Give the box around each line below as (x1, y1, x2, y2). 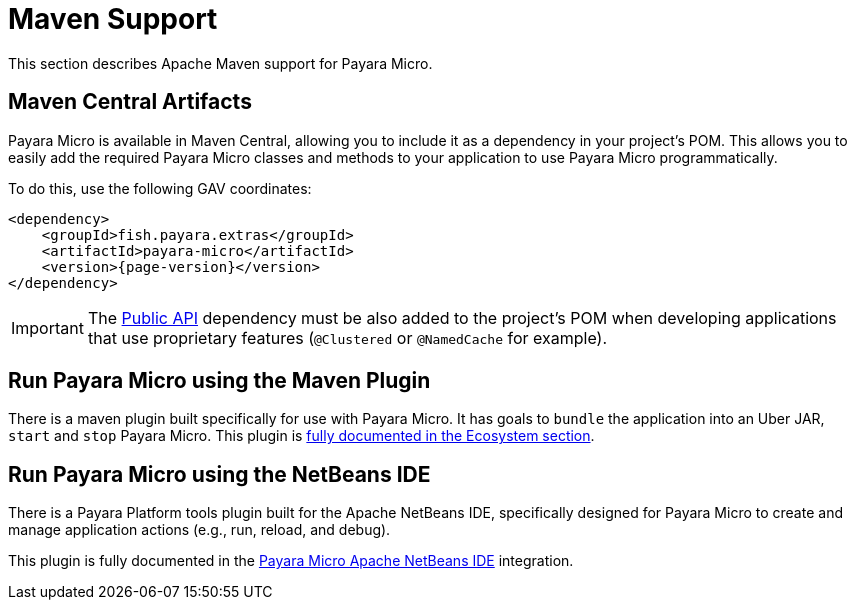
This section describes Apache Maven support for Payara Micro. (8, 54, 433, 72)
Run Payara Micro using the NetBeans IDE (8, 461, 431, 487)
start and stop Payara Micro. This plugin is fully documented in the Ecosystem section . (8, 427, 595, 445)
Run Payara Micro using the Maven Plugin (8, 368, 431, 394)
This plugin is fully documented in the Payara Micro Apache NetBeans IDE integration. (8, 552, 574, 570)
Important (11, 317, 84, 338)
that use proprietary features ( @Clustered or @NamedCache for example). (87, 327, 608, 348)
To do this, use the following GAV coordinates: (8, 179, 312, 197)
